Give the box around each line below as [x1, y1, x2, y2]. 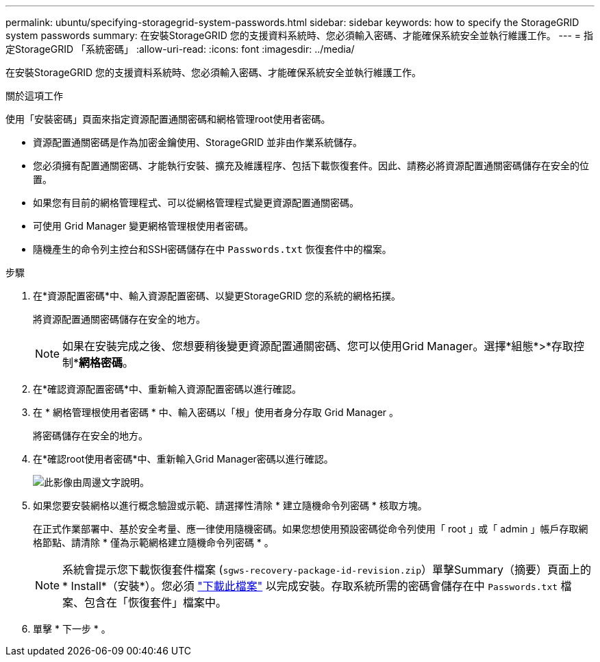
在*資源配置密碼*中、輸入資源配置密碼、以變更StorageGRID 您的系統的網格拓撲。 [33, 290, 401, 302]
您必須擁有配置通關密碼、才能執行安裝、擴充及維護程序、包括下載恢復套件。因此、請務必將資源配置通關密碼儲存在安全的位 [33, 160, 589, 171]
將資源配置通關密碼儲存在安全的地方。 [33, 313, 205, 325]
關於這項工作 [5, 90, 63, 101]
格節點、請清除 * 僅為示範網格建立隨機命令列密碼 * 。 [33, 537, 274, 548]
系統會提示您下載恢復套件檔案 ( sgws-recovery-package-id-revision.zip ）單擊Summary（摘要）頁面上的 [62, 563, 592, 576]
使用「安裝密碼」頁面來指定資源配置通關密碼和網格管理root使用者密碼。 [5, 113, 331, 125]
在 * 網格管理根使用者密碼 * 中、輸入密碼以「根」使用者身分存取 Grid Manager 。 [33, 406, 399, 418]
